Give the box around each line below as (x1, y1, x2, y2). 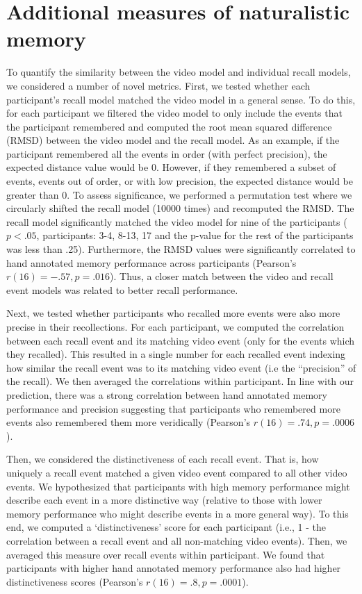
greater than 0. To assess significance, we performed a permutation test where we (6, 187, 352, 201)
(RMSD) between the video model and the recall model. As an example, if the (6, 133, 340, 147)
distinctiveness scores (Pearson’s (6, 574, 143, 588)
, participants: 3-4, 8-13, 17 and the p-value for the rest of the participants (36, 228, 354, 242)
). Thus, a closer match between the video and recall (110, 269, 334, 283)
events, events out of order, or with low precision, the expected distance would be (6, 174, 353, 188)
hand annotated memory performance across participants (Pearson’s (6, 255, 297, 270)
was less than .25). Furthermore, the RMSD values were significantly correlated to (6, 242, 356, 256)
